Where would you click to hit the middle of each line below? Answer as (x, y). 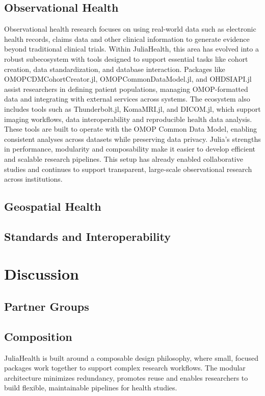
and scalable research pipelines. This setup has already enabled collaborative (124, 158)
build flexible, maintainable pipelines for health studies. (91, 388)
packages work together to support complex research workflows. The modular (125, 368)
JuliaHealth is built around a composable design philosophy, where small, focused (131, 357)
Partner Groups (47, 306)
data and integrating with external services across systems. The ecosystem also (127, 99)
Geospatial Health (53, 206)
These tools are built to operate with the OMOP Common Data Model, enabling (131, 129)
